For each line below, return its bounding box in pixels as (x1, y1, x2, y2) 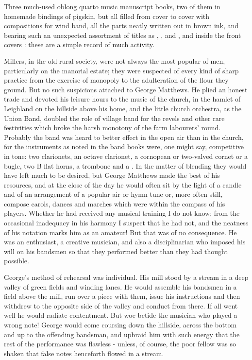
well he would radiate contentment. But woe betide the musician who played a (4, 310, 237, 320)
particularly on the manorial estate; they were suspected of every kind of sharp (4, 65, 239, 75)
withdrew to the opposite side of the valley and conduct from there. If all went (4, 300, 238, 310)
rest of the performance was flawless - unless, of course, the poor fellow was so (4, 339, 236, 349)
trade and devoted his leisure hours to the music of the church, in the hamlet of (4, 94, 241, 104)
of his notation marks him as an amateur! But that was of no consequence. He (4, 227, 237, 237)
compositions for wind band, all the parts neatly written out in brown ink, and (4, 20, 239, 31)
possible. (4, 256, 29, 266)
